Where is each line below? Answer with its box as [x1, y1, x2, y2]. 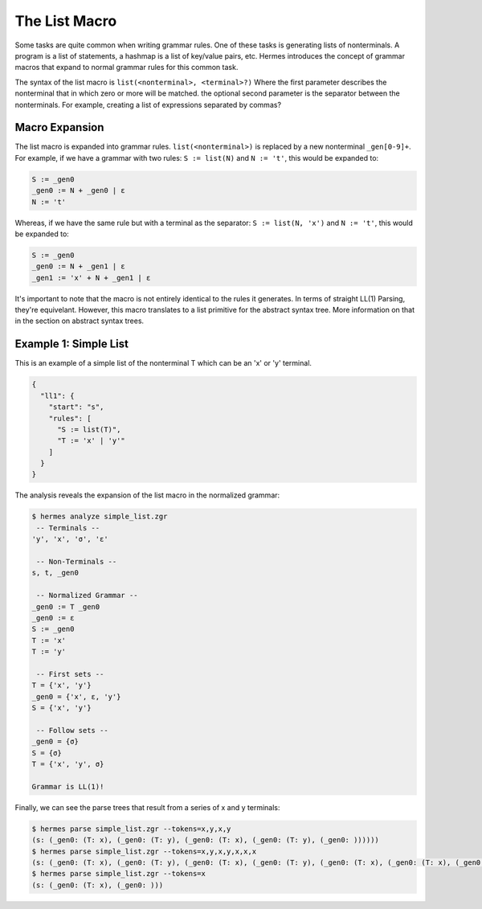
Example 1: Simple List [14, 338, 129, 351]
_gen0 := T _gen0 [31, 602, 100, 611]
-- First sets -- [36, 669, 104, 678]
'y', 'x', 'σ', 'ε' [31, 534, 108, 544]
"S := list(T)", [57, 424, 121, 434]
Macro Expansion [14, 121, 104, 134]
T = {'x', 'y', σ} [31, 760, 104, 769]
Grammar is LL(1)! [31, 782, 104, 791]
